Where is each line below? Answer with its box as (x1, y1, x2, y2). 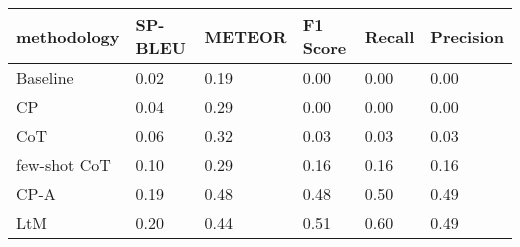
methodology (16, 24, 120, 48)
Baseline (16, 66, 74, 89)
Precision (430, 24, 504, 48)
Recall (364, 24, 415, 48)
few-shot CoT (16, 153, 111, 176)
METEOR (204, 24, 287, 48)
